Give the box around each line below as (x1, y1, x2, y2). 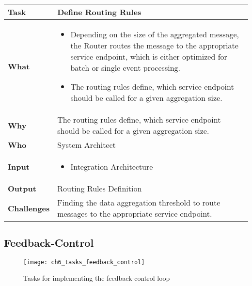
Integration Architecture (70, 161, 153, 172)
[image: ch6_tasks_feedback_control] (23, 259, 145, 266)
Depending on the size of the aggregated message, (70, 29, 239, 40)
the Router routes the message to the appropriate (70, 40, 238, 51)
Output (8, 183, 36, 194)
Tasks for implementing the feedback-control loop (23, 272, 170, 283)
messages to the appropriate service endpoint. (57, 208, 212, 219)
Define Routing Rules (57, 6, 142, 17)
